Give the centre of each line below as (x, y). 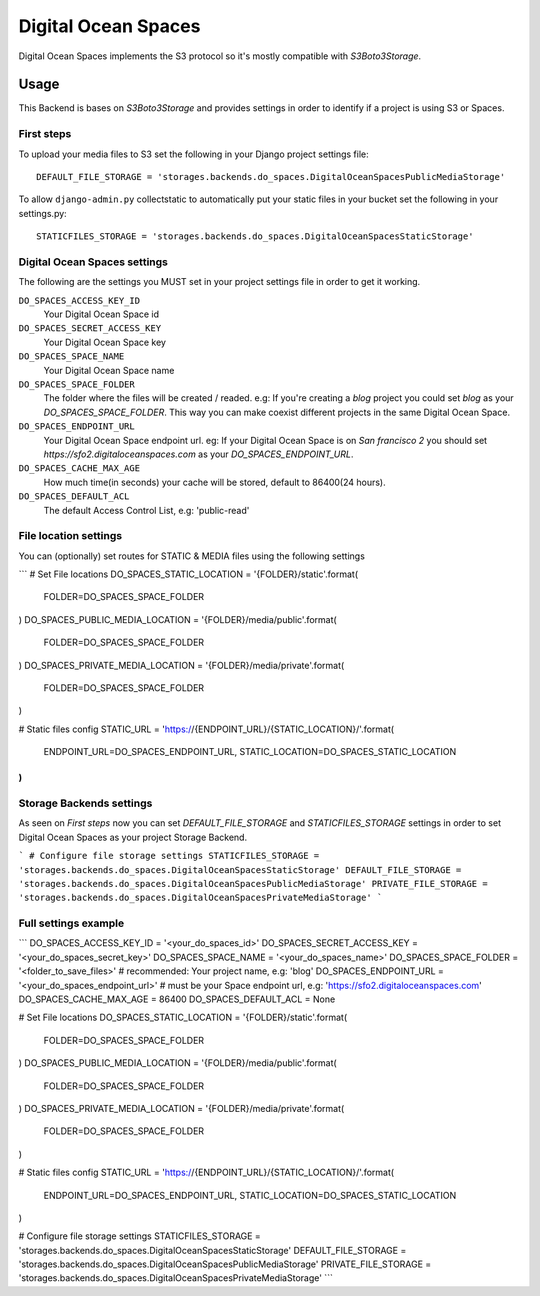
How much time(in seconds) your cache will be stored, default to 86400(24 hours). (215, 482)
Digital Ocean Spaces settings (93, 262)
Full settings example (71, 923)
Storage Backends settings (85, 803)
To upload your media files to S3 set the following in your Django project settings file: (193, 154)
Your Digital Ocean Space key (105, 342)
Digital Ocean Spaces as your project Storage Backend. (133, 837)
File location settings (70, 536)
